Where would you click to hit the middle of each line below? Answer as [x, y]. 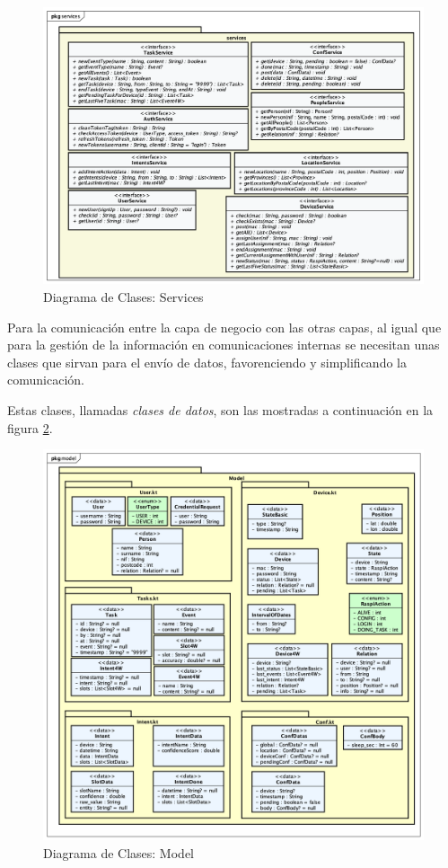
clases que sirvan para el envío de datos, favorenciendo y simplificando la [207, 362]
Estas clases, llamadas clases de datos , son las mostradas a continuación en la [220, 410]
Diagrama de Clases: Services [123, 297]
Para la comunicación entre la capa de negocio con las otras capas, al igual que [224, 327]
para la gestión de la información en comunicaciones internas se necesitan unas [224, 345]
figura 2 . [30, 427]
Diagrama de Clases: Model [119, 852]
